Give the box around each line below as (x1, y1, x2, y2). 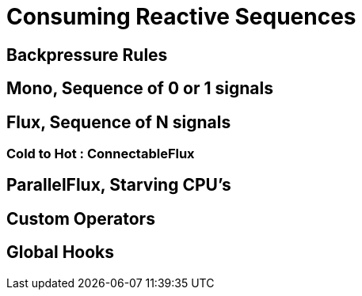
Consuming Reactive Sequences (6, 3, 356, 30)
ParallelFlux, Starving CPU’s (6, 175, 231, 195)
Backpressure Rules (6, 44, 168, 65)
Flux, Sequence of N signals (6, 112, 231, 132)
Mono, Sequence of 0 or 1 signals (6, 78, 273, 99)
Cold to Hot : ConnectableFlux (6, 146, 195, 162)
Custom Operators (6, 208, 155, 229)
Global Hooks (6, 242, 115, 263)
